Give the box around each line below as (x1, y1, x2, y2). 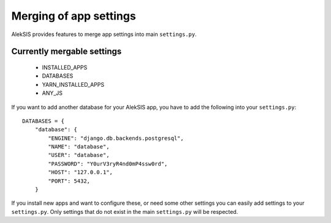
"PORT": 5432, (48, 177, 91, 185)
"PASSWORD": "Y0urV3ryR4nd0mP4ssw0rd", (48, 160, 168, 167)
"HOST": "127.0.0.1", (48, 169, 113, 176)
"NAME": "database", (48, 144, 110, 150)
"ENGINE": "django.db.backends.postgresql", (48, 134, 184, 142)
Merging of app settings (11, 9, 136, 23)
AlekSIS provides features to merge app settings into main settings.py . (11, 31, 197, 38)
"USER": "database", (48, 152, 110, 159)
